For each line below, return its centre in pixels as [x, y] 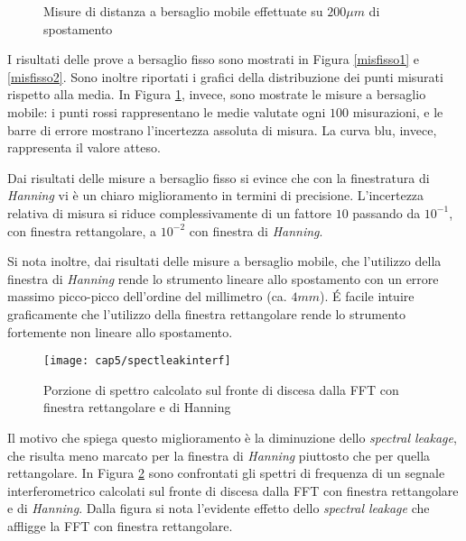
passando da [387, 212]
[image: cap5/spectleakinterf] [137, 361]
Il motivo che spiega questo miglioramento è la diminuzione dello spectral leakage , [232, 437]
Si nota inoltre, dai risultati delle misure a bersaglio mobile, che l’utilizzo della [224, 261]
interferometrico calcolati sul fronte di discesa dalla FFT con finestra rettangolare [233, 490]
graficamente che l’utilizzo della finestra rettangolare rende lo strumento [206, 313]
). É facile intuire [367, 296]
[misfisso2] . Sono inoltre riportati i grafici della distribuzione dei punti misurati [225, 76]
